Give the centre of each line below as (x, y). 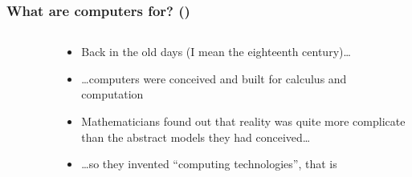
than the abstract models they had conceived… (196, 137)
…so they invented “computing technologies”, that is (209, 164)
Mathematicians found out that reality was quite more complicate (243, 121)
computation (112, 94)
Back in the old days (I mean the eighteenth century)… (216, 52)
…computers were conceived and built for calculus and (214, 78)
